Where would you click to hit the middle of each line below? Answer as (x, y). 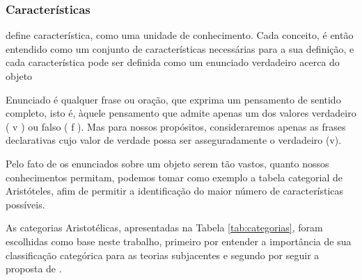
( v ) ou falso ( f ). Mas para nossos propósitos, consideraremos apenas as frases (176, 126)
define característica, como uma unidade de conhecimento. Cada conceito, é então (180, 35)
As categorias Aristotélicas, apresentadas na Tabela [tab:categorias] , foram (164, 228)
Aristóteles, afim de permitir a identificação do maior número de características (175, 191)
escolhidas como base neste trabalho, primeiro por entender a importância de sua (179, 241)
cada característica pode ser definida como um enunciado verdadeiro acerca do (173, 62)
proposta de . (34, 269)
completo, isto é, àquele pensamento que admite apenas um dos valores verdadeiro (181, 113)
